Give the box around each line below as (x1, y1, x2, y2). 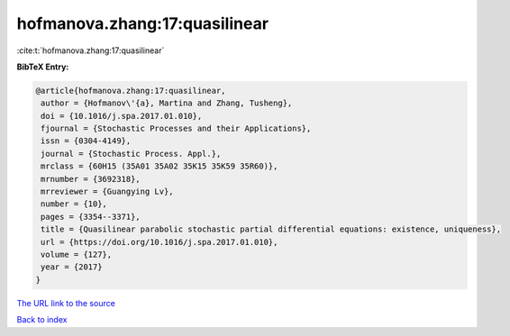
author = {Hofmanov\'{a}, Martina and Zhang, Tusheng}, (41, 98, 293, 108)
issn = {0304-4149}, (41, 136, 132, 146)
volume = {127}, (41, 250, 113, 259)
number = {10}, (41, 199, 108, 209)
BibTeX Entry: (16, 61, 69, 72)
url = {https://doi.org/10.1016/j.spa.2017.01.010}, (41, 237, 278, 247)
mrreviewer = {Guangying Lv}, (41, 186, 175, 197)
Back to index (16, 314, 68, 325)
